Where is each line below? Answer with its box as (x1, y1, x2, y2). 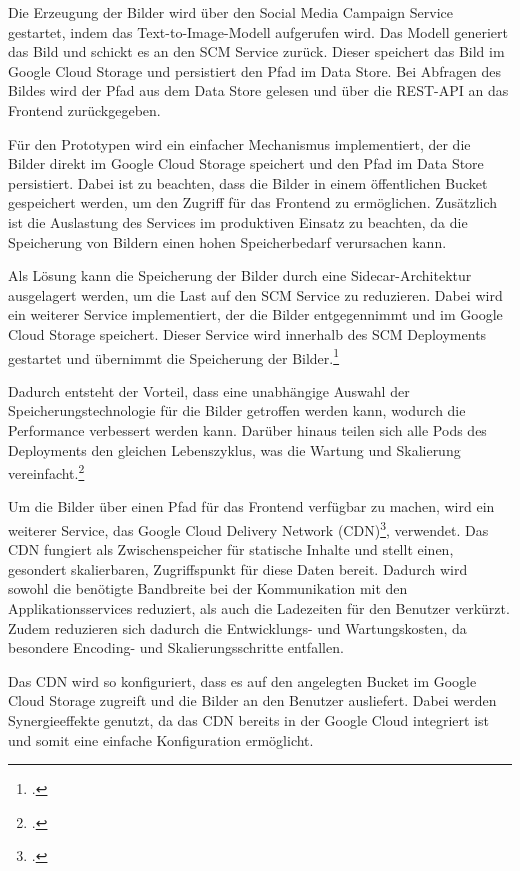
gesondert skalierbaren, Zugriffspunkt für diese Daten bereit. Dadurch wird (8, 558, 468, 579)
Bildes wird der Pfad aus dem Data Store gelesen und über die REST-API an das (8, 80, 509, 101)
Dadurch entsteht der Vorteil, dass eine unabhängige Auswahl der (8, 380, 410, 401)
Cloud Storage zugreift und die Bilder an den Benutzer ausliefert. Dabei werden (8, 690, 497, 711)
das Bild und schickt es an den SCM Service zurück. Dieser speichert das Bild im (8, 41, 505, 62)
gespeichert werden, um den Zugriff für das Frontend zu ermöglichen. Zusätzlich (8, 192, 498, 213)
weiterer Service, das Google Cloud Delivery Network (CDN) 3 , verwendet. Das (8, 516, 489, 540)
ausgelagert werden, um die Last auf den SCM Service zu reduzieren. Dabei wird (8, 284, 503, 305)
